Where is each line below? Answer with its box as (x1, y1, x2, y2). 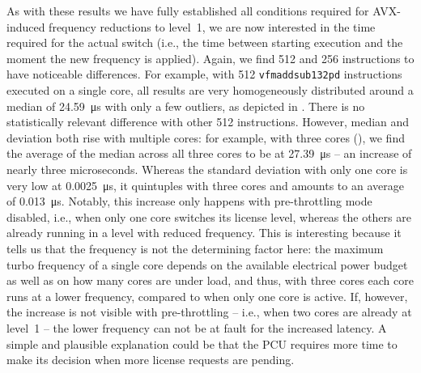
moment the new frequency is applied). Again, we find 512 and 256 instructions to (6, 49, 415, 66)
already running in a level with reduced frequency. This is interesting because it (6, 224, 402, 241)
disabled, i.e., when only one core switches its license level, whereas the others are (6, 208, 411, 225)
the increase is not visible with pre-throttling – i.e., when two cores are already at (6, 303, 412, 320)
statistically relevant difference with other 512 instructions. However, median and (6, 113, 410, 130)
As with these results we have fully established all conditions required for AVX (6, 2, 398, 19)
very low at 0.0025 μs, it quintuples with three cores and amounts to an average (6, 176, 404, 193)
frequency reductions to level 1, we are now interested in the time (49, 18, 376, 35)
